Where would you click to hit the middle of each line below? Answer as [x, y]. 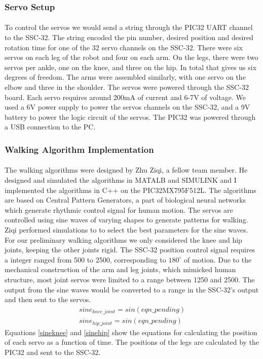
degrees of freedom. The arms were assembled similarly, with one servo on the [125, 77]
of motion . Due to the [218, 259]
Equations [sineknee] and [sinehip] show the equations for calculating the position [131, 332]
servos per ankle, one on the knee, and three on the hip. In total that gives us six [131, 67]
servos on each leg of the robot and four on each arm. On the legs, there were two [131, 57]
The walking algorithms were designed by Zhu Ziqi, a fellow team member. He [126, 170]
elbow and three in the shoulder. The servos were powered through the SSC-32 [127, 87]
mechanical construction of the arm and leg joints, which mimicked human [120, 269]
